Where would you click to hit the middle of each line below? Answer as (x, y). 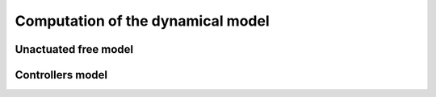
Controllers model (61, 75)
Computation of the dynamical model (142, 21)
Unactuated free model (74, 49)
